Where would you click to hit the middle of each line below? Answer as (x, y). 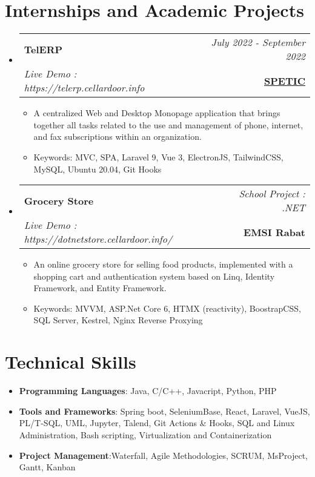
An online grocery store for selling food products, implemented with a (163, 264)
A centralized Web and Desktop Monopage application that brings (157, 113)
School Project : (272, 194)
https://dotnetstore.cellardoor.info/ (98, 239)
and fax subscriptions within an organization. (118, 137)
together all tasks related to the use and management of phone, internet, (168, 124)
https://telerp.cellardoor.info (84, 88)
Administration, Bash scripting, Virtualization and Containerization (145, 434)
